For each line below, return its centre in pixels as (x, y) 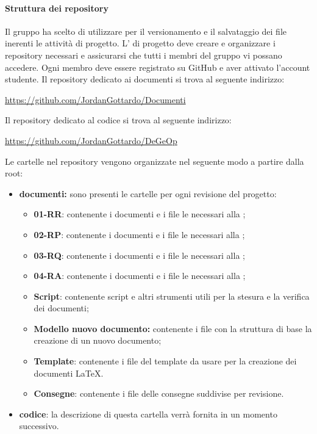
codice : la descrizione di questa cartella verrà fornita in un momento (148, 414)
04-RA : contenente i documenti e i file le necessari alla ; (140, 276)
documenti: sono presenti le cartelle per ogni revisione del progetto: (148, 193)
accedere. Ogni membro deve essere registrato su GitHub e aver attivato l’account (158, 67)
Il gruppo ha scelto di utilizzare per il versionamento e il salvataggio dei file (146, 31)
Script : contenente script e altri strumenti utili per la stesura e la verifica (172, 296)
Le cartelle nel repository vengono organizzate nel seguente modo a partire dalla (155, 161)
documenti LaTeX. (69, 373)
